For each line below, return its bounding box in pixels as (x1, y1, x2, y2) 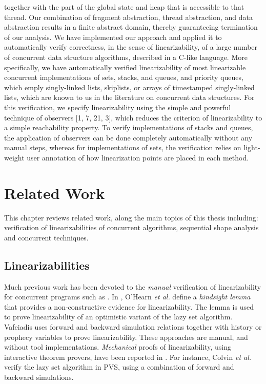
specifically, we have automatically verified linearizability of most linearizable (4, 62, 246, 72)
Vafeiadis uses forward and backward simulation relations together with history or (4, 321, 262, 332)
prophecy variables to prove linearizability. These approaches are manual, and (4, 331, 248, 342)
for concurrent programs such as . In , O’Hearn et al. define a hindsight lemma (4, 291, 251, 302)
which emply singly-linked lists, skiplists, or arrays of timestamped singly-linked (4, 82, 255, 92)
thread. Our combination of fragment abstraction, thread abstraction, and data (4, 11, 253, 22)
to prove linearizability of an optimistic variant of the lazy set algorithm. (4, 311, 233, 322)
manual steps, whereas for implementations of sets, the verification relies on (4, 142, 241, 153)
